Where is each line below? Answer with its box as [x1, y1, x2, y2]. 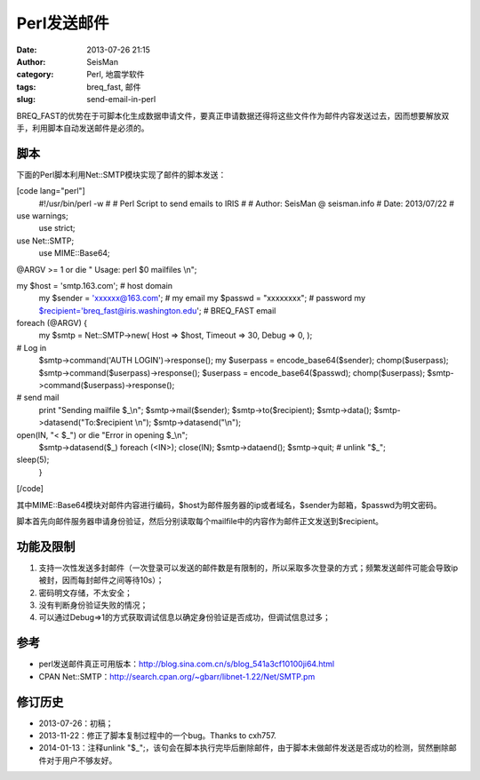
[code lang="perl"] [16, 186, 86, 196]
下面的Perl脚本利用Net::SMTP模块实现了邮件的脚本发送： [16, 169, 227, 179]
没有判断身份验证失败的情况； [38, 600, 148, 610]
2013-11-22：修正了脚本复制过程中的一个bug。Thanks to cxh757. [38, 730, 277, 741]
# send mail [16, 392, 60, 403]
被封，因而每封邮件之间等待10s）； [38, 575, 164, 585]
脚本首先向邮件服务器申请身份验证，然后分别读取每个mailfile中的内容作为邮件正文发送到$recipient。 [16, 515, 384, 526]
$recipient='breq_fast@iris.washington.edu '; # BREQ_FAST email [38, 305, 276, 315]
